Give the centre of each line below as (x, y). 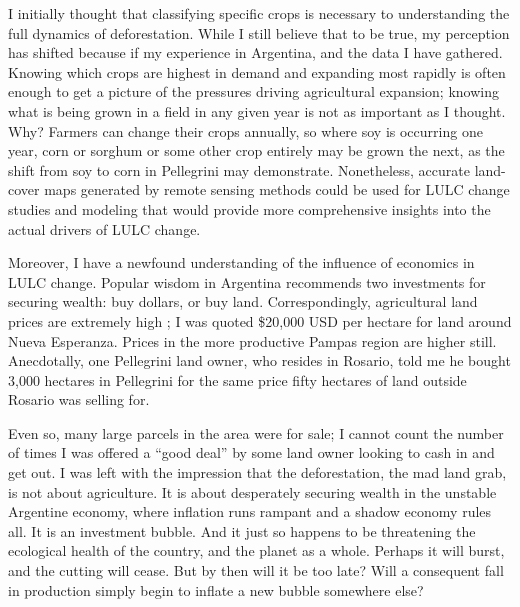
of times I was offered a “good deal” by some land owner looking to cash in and (251, 452)
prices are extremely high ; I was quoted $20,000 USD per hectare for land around (260, 320)
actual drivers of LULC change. (104, 228)
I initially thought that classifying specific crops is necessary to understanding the (259, 13)
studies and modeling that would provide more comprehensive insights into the (249, 208)
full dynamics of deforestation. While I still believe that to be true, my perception (259, 32)
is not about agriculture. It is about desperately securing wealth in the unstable (252, 491)
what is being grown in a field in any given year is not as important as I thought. (257, 110)
